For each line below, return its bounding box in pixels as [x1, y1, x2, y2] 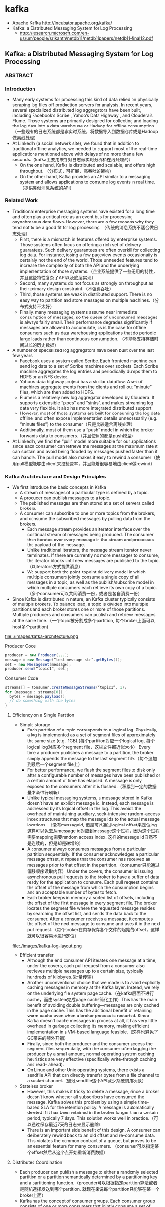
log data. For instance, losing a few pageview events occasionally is [19, 252, 158, 258]
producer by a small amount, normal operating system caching [27, 1051, 154, 1057]
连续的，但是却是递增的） [31, 840, 84, 846]
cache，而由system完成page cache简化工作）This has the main [27, 997, 158, 1003]
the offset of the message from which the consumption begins [27, 885, 154, 890]
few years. [12, 352, 34, 358]
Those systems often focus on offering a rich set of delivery [19, 241, 141, 247]
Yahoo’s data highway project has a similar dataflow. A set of [19, 379, 143, 384]
